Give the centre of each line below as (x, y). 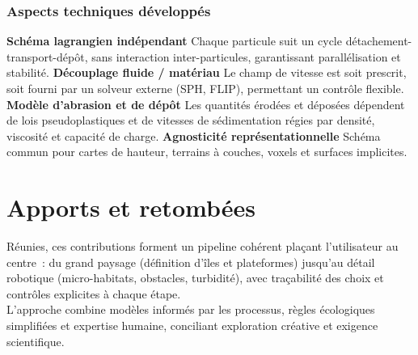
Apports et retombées (131, 207)
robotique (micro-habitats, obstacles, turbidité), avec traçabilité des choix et (195, 278)
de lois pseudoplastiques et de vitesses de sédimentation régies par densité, (191, 120)
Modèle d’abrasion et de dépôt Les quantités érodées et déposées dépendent (206, 104)
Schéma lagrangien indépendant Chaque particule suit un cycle (174, 41)
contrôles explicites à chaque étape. (94, 293)
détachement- (379, 41)
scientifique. (36, 341)
